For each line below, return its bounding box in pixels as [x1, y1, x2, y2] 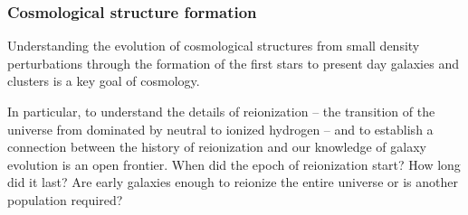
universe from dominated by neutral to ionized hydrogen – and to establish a [7, 119, 434, 138]
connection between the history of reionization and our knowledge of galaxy [7, 137, 426, 156]
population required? [7, 190, 123, 209]
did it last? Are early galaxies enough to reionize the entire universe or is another [7, 173, 458, 192]
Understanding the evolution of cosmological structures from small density [7, 36, 420, 55]
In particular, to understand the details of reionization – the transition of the [7, 102, 435, 120]
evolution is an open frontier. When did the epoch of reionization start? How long [7, 154, 461, 173]
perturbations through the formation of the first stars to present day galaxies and [7, 53, 459, 72]
